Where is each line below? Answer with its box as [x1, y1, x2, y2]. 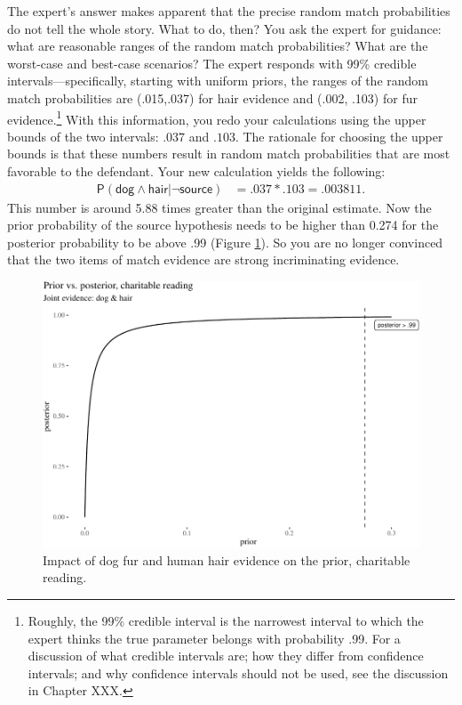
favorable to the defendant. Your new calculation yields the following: [7, 162, 386, 180]
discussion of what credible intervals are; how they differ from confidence [28, 646, 424, 665]
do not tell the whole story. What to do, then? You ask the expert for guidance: [7, 19, 442, 37]
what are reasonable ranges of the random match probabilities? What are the [7, 36, 428, 55]
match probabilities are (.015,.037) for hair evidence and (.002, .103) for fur [7, 88, 418, 107]
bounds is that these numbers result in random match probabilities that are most [7, 144, 450, 163]
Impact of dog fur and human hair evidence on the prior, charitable [43, 550, 410, 569]
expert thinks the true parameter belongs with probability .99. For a [28, 628, 401, 647]
